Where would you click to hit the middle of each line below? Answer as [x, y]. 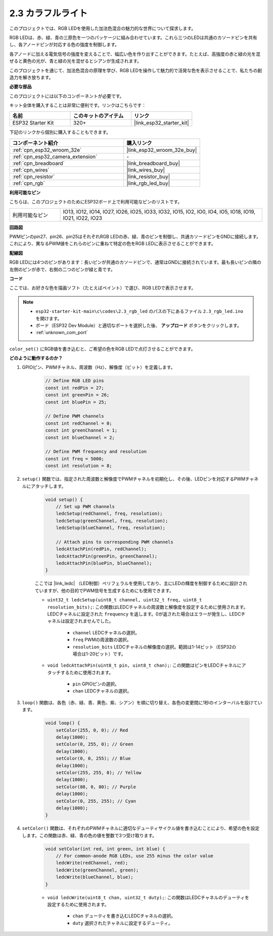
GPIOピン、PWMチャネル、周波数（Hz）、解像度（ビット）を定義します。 [99, 368]
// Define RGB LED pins [75, 381]
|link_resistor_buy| [148, 176]
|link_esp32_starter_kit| [162, 123]
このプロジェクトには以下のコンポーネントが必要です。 [67, 96]
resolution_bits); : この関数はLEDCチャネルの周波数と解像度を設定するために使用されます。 [148, 607]
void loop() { [63, 723]
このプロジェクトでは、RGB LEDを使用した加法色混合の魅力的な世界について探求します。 [103, 28]
